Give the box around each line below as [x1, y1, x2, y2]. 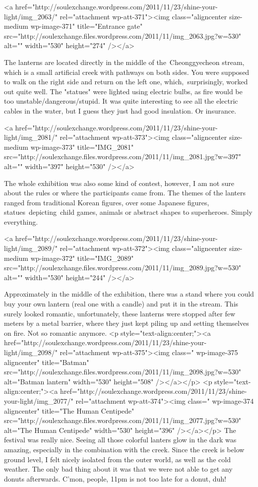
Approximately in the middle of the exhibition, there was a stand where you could [4, 289, 254, 299]
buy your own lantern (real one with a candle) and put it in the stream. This [4, 299, 239, 309]
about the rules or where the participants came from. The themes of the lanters [4, 187, 246, 198]
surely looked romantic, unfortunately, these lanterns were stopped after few [4, 308, 236, 318]
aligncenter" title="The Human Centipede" [4, 405, 134, 416]
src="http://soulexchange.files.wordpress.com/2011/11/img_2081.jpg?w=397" [4, 151, 242, 162]
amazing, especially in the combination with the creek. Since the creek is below [4, 444, 245, 454]
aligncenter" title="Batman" [4, 357, 89, 367]
